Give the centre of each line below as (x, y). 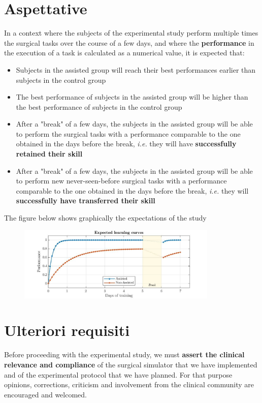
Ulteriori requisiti (67, 330)
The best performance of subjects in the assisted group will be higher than (132, 97)
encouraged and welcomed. (45, 394)
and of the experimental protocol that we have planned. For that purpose (118, 374)
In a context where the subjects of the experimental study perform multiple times (131, 33)
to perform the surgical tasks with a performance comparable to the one (128, 133)
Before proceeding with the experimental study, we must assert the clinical (124, 354)
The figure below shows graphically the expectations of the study (105, 218)
